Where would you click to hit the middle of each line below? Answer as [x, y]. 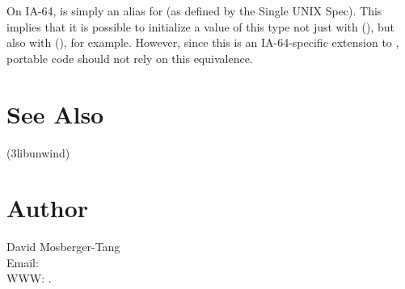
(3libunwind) [38, 152]
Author [48, 208]
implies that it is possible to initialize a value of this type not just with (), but [200, 26]
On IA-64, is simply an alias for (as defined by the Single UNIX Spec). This [194, 10]
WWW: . [29, 278]
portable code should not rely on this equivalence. [130, 58]
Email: [23, 262]
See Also [55, 113]
